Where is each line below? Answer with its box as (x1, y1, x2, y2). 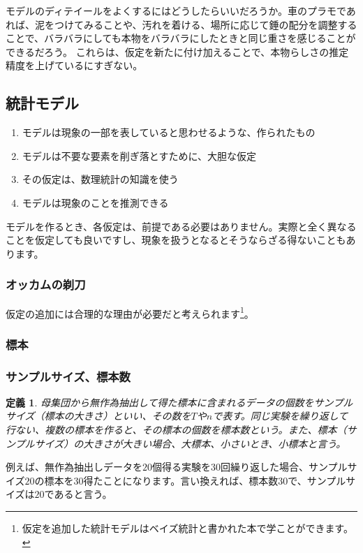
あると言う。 (54, 487, 112, 501)
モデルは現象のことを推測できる (22, 195, 169, 209)
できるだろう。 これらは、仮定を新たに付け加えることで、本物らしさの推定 (6, 44, 349, 59)
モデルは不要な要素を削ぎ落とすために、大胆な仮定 (22, 148, 256, 163)
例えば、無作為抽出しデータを (6, 459, 142, 474)
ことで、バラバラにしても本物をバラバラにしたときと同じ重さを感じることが (6, 31, 356, 45)
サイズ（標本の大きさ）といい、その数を (6, 408, 191, 423)
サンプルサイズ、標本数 (6, 367, 131, 385)
